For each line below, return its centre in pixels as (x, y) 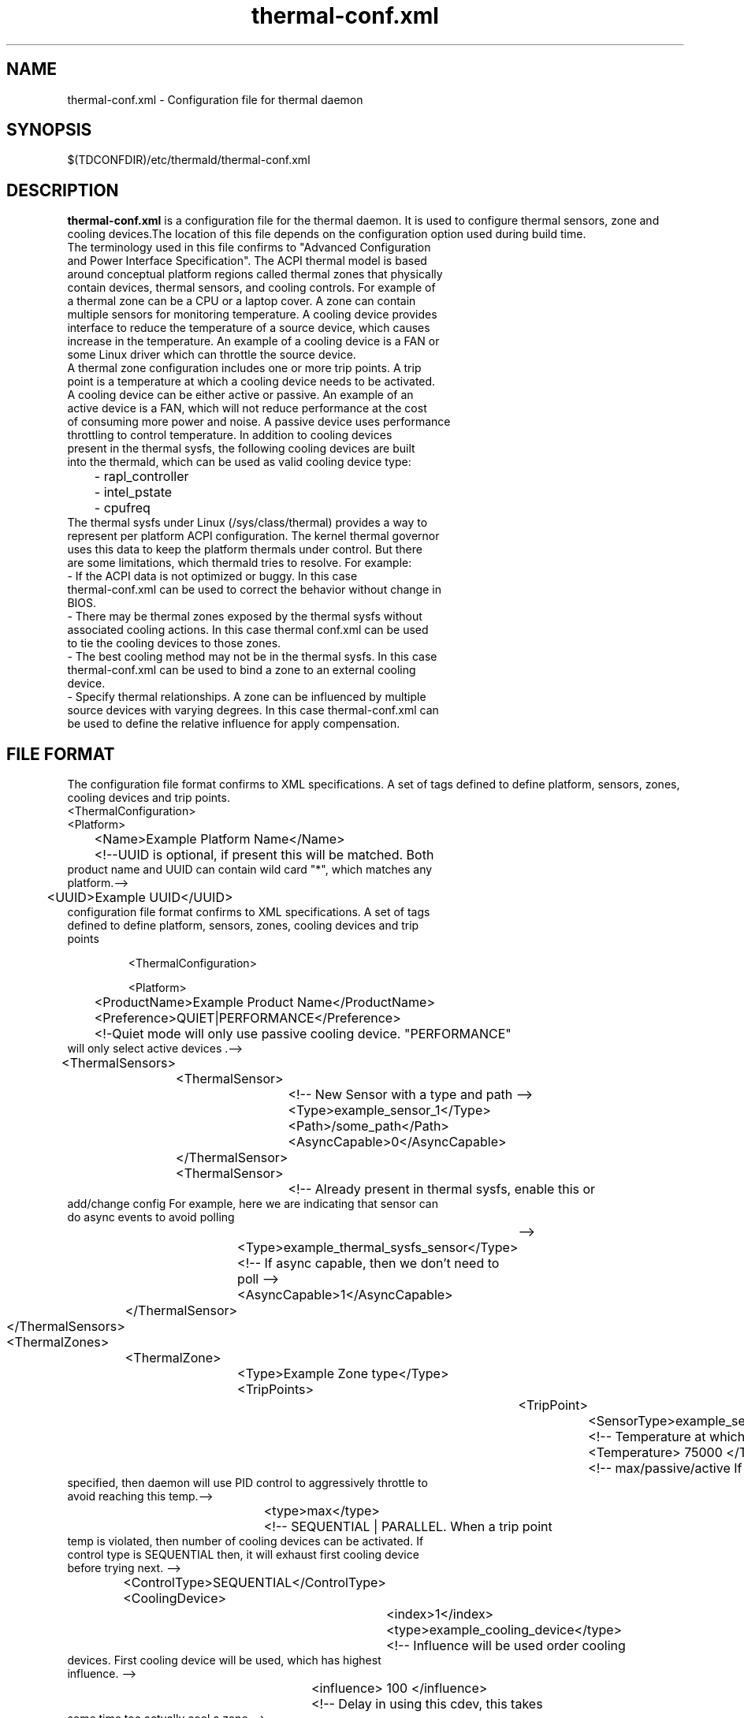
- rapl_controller (141, 477)
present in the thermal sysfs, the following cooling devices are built (241, 449)
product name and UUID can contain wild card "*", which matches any (250, 870)
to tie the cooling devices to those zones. (174, 643)
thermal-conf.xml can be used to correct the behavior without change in (254, 590)
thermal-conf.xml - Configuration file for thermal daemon (215, 99)
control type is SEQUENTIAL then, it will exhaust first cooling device (243, 1555)
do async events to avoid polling (151, 1217)
